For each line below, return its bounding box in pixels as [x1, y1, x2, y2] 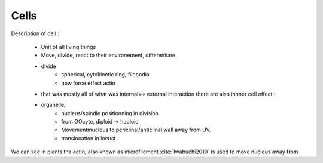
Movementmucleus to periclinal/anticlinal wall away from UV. [61, 126, 211, 134]
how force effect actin [61, 79, 116, 87]
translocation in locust [61, 134, 116, 142]
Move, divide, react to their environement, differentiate [41, 51, 176, 59]
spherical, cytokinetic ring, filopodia [61, 71, 150, 78]
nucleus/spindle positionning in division [61, 109, 159, 116]
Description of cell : [11, 30, 60, 37]
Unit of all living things [41, 43, 96, 50]
